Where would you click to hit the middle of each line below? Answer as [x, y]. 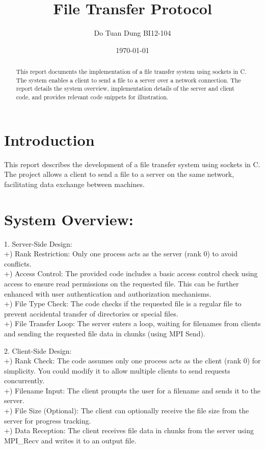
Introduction [49, 139]
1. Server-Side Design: [38, 243]
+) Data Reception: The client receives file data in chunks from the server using [129, 430]
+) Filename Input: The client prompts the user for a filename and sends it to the [132, 390]
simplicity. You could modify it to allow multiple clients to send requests [117, 370]
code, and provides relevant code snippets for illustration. [92, 97]
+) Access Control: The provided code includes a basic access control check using [131, 273]
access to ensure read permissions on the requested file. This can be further [122, 283]
